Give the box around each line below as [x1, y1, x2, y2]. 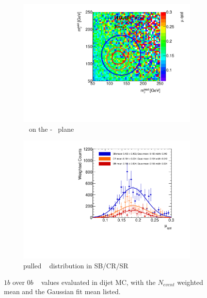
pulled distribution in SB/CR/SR [23, 261, 128, 270]
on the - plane [29, 123, 74, 134]
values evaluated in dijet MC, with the [41, 277, 156, 287]
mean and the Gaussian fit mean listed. [4, 286, 121, 297]
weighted [177, 277, 204, 287]
